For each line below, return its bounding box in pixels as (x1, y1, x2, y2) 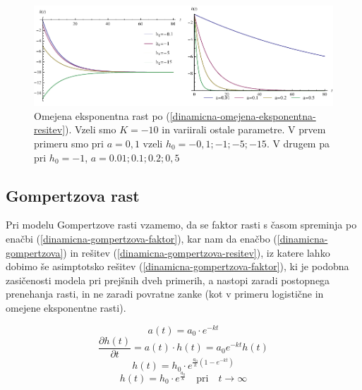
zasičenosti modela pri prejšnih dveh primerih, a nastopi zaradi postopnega (6, 272, 330, 287)
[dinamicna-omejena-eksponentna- (169, 108, 316, 123)
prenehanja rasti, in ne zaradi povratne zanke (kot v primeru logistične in (6, 286, 324, 301)
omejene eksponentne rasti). (6, 300, 126, 315)
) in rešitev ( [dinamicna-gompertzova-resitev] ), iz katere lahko (63, 245, 330, 260)
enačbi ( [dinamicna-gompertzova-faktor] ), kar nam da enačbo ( (6, 231, 277, 246)
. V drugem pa (266, 136, 330, 151)
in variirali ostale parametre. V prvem (162, 122, 326, 137)
